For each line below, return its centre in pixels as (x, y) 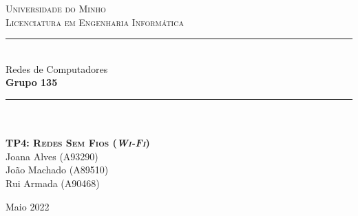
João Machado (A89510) (57, 170)
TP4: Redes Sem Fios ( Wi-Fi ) (78, 143)
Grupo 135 (32, 82)
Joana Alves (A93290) (52, 156)
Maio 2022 (28, 206)
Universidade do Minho (56, 8)
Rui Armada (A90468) (53, 183)
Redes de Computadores (57, 68)
